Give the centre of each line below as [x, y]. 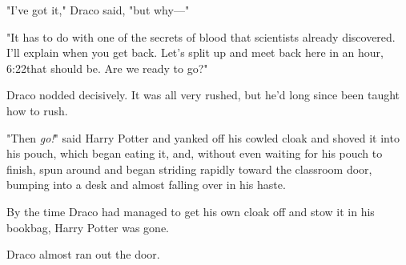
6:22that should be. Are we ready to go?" [107, 68]
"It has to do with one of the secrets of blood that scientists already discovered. [201, 36]
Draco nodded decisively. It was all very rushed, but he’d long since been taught [203, 95]
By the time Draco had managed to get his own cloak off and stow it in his [191, 211]
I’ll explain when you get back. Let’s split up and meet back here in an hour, [195, 52]
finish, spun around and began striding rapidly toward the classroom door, [189, 169]
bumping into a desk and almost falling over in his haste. [146, 185]
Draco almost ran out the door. [83, 254]
